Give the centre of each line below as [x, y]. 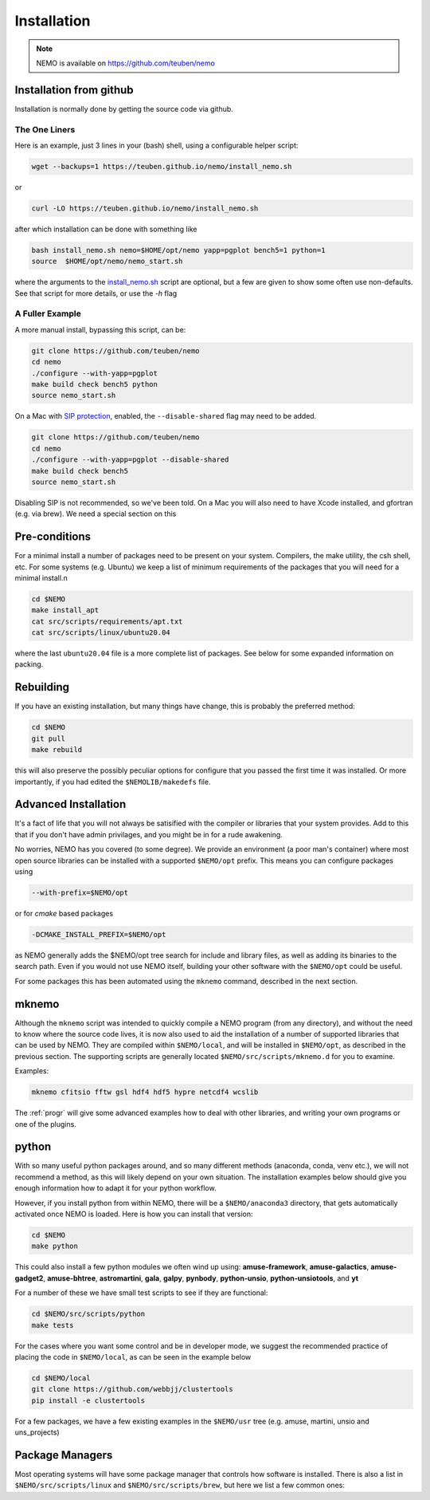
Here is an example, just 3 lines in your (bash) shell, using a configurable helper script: [156, 145]
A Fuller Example [48, 313]
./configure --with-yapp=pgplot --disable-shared [130, 460]
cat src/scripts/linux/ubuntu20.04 [101, 633]
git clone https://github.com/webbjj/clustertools [133, 1389]
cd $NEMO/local [61, 1378]
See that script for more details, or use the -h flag [96, 293]
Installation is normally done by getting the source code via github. [124, 108]
